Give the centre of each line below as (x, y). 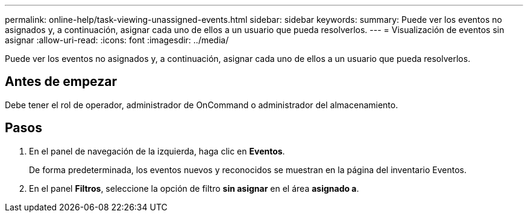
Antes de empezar (61, 82)
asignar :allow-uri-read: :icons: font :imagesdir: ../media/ (117, 40)
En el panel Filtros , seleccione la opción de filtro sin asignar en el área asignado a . (194, 188)
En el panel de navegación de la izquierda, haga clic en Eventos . (157, 151)
